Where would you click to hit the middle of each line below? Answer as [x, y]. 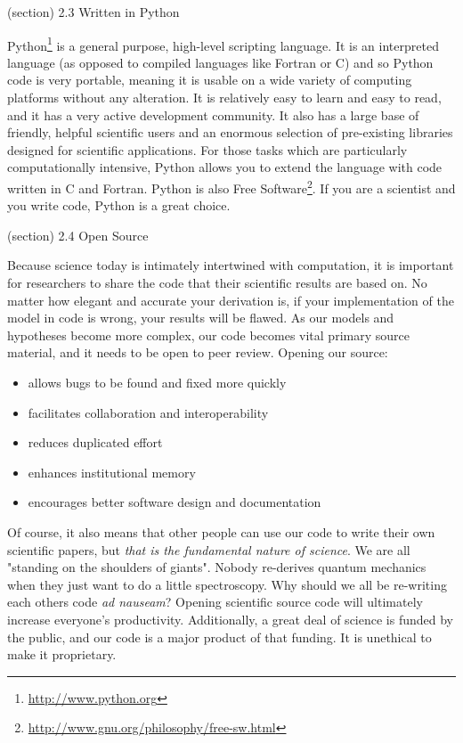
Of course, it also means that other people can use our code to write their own [221, 531]
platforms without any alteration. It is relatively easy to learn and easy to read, [224, 98]
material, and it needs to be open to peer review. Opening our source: [198, 352]
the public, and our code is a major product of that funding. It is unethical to [219, 637]
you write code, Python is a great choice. [119, 205]
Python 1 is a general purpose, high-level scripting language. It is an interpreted [223, 44]
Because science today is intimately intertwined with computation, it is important [231, 265]
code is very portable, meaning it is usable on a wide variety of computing [210, 80]
